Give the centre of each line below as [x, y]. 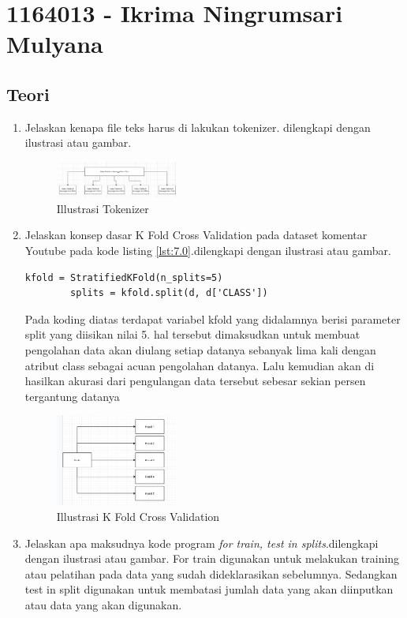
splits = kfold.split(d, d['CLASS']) [169, 293]
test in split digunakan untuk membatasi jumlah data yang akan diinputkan [209, 589]
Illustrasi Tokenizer [103, 208]
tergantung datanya [72, 396]
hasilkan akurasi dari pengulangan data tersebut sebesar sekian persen [195, 381]
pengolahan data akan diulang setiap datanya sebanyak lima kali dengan [200, 349]
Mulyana [55, 44]
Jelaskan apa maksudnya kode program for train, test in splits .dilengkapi [202, 543]
